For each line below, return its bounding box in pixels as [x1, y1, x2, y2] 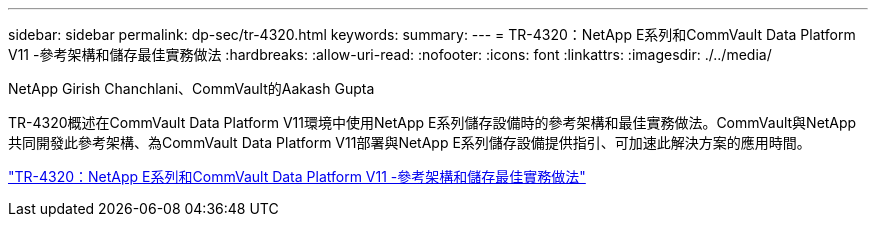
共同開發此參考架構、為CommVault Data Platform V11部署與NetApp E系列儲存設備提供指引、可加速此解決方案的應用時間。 [8, 134, 811, 151]
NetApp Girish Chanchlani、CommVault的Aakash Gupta [8, 80, 375, 97]
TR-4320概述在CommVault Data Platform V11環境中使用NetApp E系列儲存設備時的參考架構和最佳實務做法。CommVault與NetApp [8, 114, 857, 131]
